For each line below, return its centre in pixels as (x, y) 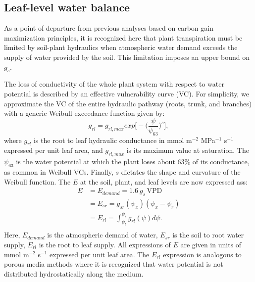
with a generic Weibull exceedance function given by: (84, 113)
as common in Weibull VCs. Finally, (59, 172)
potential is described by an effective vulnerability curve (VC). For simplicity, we (127, 93)
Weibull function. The (37, 181)
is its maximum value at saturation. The (188, 150)
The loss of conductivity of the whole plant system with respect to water (114, 84)
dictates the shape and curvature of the (181, 172)
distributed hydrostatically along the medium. (74, 273)
